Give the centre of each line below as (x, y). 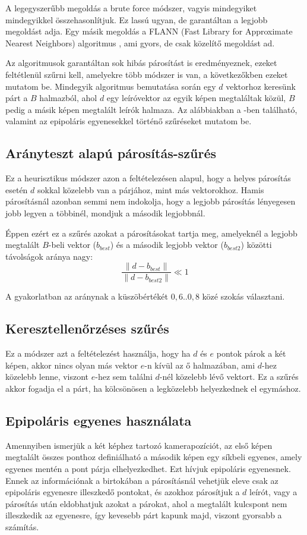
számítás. (22, 526)
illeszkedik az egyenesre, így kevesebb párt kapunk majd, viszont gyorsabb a (144, 515)
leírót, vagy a (273, 492)
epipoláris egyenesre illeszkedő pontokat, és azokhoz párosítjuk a (123, 492)
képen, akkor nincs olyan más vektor (72, 365)
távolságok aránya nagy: (49, 256)
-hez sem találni (124, 377)
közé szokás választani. (243, 296)
